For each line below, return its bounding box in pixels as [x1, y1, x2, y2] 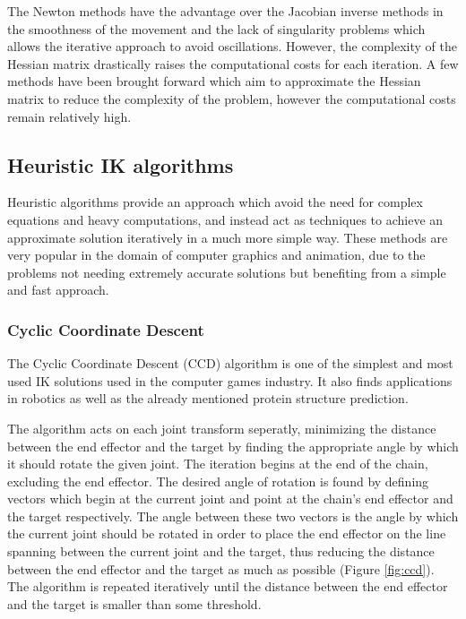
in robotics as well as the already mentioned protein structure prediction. [7, 389, 409, 408]
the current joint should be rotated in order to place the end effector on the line [7, 524, 446, 543]
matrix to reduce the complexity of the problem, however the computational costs [7, 89, 456, 107]
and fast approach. [7, 280, 109, 299]
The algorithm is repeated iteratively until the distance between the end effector [7, 577, 448, 596]
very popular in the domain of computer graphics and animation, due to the [7, 245, 426, 264]
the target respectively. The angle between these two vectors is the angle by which [7, 506, 459, 525]
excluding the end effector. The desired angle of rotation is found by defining [7, 471, 429, 490]
